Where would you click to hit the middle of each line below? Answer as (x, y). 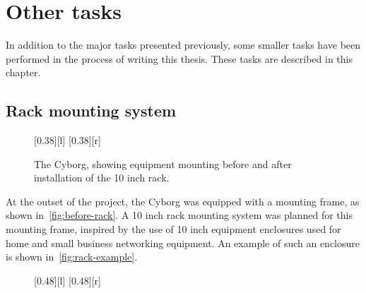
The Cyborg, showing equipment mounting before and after (163, 163)
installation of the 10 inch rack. (102, 178)
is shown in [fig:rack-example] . (72, 257)
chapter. (23, 72)
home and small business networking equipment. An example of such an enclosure (183, 243)
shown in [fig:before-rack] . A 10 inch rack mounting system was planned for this (179, 215)
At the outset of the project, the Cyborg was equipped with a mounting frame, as (183, 201)
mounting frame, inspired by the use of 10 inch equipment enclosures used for (173, 229)
